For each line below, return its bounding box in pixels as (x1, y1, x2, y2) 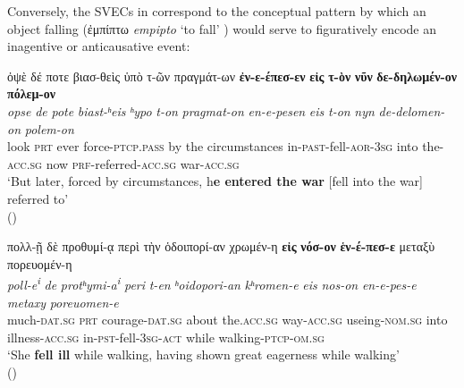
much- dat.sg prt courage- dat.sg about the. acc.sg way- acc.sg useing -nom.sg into (7, 310, 448, 329)
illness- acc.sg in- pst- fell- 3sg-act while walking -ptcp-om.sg (7, 327, 325, 346)
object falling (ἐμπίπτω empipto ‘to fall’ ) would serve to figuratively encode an (7, 19, 437, 38)
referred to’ (7, 189, 69, 207)
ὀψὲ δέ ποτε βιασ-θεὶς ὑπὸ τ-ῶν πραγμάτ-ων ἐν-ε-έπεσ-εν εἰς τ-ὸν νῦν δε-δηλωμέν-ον (7, 66, 458, 85)
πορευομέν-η (7, 254, 72, 273)
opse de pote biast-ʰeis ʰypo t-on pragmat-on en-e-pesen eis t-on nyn (7, 101, 375, 120)
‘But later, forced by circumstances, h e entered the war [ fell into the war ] (7, 172, 423, 190)
